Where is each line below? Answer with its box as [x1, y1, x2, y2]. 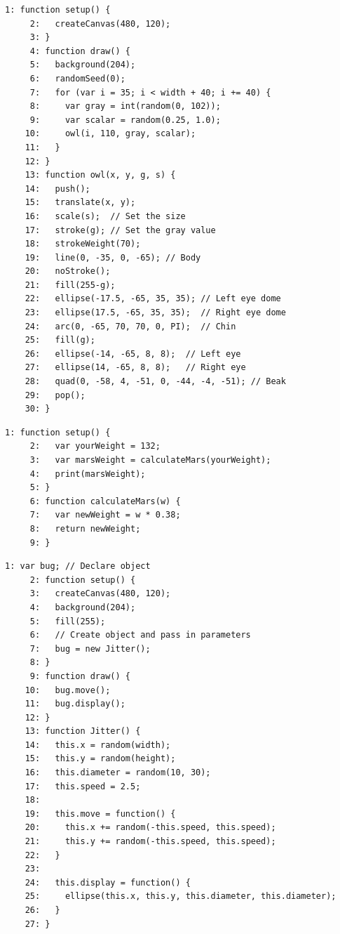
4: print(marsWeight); [29, 468, 146, 479]
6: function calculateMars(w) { [29, 496, 181, 506]
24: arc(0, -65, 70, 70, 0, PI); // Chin [25, 321, 236, 331]
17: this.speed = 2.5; [25, 781, 141, 791]
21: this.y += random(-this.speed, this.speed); [25, 836, 276, 847]
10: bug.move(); [25, 685, 111, 695]
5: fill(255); [29, 616, 106, 626]
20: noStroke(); [25, 266, 111, 277]
